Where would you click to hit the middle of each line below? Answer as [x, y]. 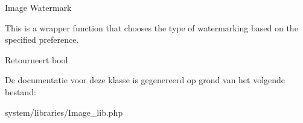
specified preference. [42, 39]
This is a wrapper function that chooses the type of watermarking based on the [151, 27]
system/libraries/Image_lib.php [64, 112]
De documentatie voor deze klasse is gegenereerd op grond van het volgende [145, 80]
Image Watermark [38, 7]
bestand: [21, 91]
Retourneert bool [37, 59]
